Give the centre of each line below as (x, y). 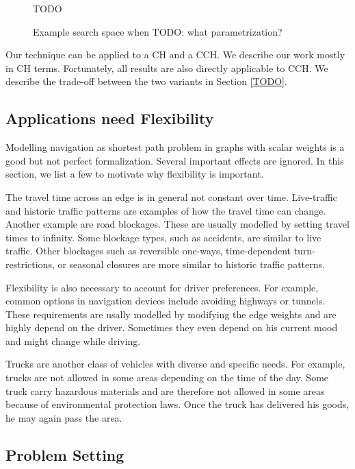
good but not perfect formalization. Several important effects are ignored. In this (175, 160)
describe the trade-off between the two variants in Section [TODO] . (146, 81)
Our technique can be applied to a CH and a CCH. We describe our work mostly (175, 55)
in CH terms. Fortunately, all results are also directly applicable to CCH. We (167, 68)
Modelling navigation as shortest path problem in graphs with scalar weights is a (175, 147)
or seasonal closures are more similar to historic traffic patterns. (191, 264)
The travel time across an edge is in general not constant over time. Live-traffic (171, 196)
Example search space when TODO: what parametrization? (158, 31)
